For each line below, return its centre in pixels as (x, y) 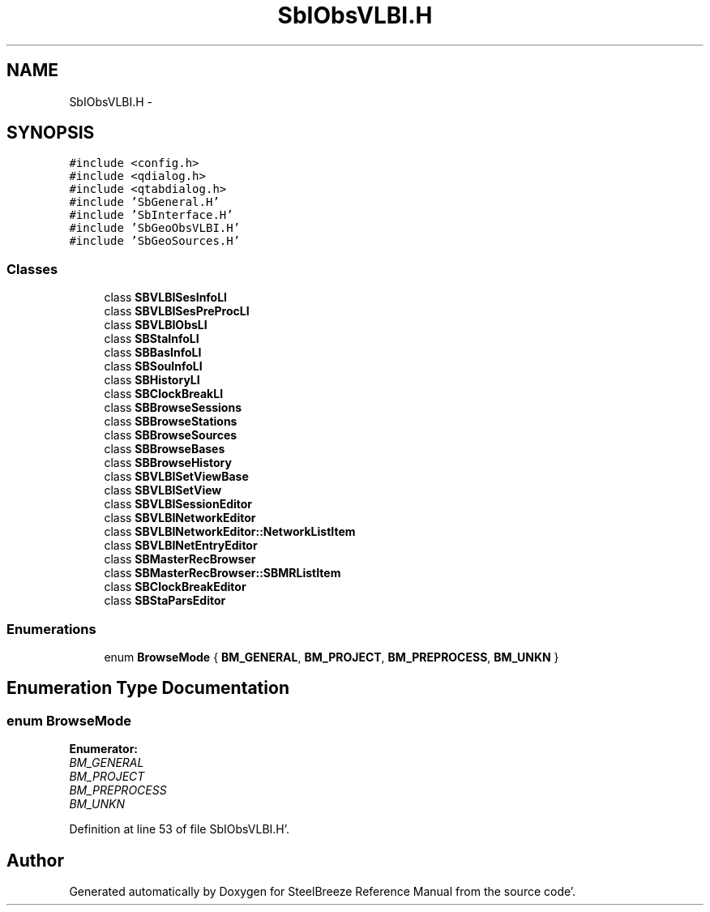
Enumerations (51, 629)
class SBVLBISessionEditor (178, 504)
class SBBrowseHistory (168, 463)
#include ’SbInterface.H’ (151, 215)
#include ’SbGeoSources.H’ (155, 241)
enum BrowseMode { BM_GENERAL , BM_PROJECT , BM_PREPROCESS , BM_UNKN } (331, 657)
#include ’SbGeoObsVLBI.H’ (155, 228)
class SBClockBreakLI (164, 394)
